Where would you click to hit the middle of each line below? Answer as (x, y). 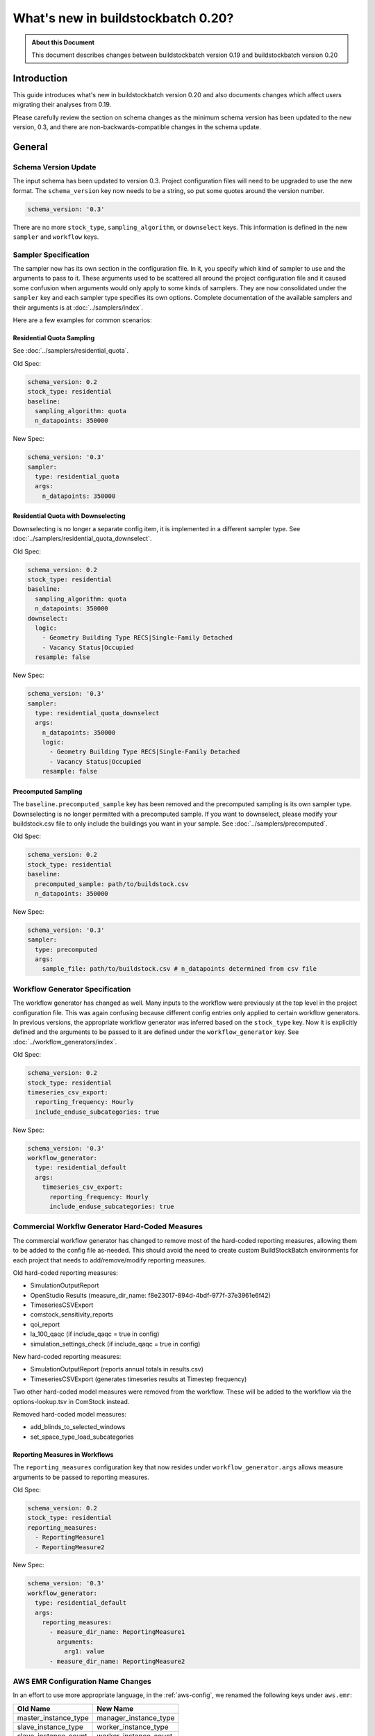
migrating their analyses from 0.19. (62, 105)
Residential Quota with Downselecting (69, 516)
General (31, 147)
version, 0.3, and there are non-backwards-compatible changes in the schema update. (137, 127)
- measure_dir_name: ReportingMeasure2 (117, 1661)
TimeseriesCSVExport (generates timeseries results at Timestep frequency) (139, 1379)
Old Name (34, 1708)
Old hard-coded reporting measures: (65, 1272)
